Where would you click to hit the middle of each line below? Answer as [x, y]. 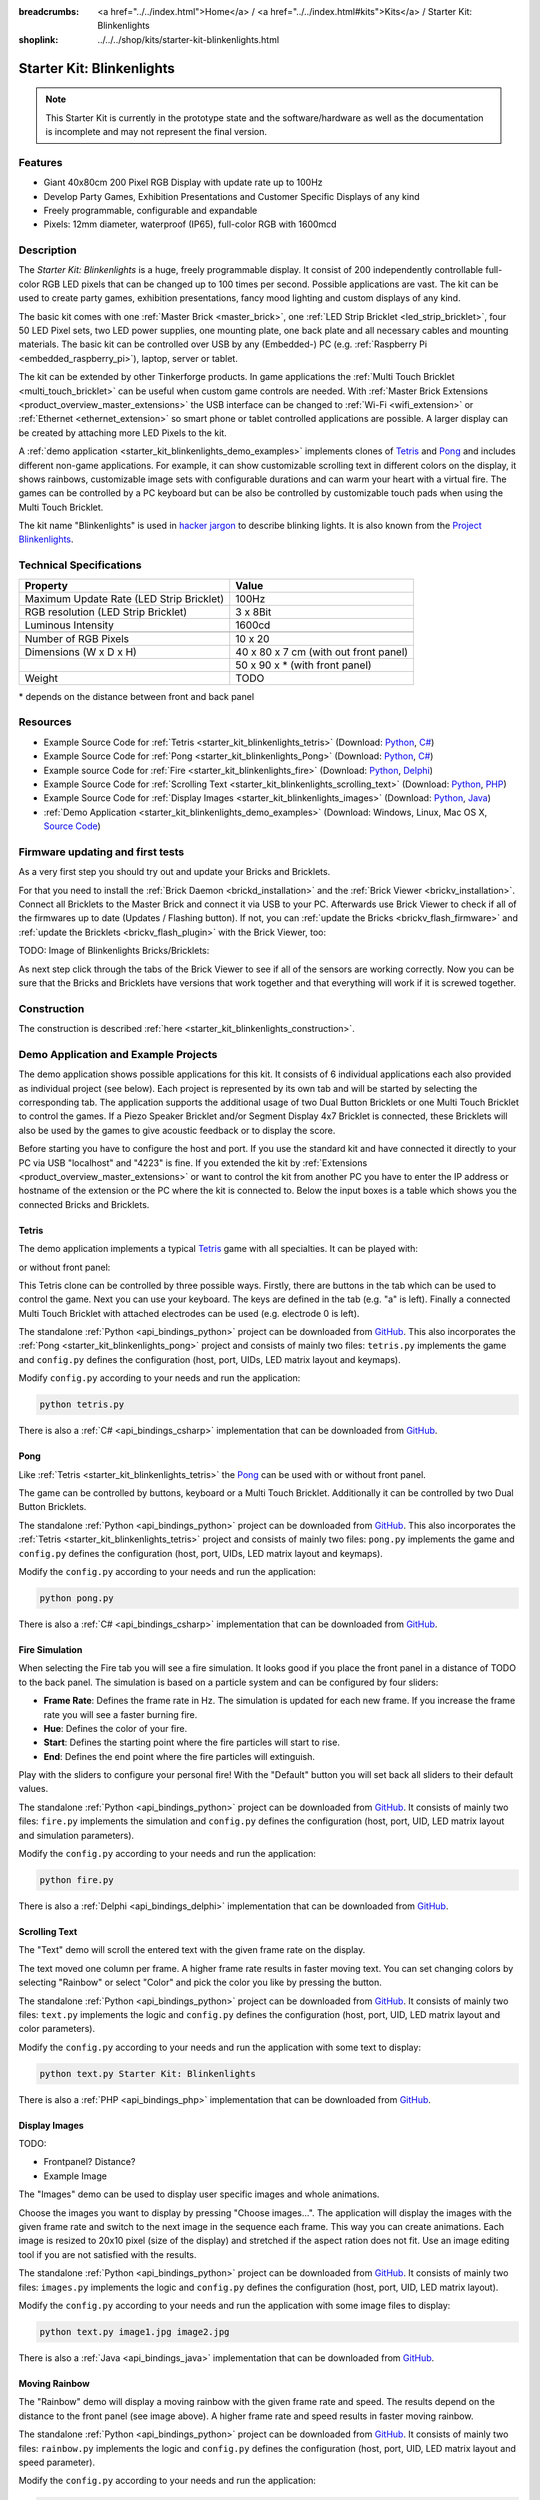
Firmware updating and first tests [101, 852]
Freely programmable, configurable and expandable [150, 210]
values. [33, 1789]
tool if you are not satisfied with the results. [107, 2254]
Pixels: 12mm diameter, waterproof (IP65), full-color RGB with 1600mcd [190, 224]
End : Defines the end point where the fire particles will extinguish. [179, 1756]
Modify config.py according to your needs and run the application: [159, 1378]
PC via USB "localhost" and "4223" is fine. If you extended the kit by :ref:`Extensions [193, 1162]
